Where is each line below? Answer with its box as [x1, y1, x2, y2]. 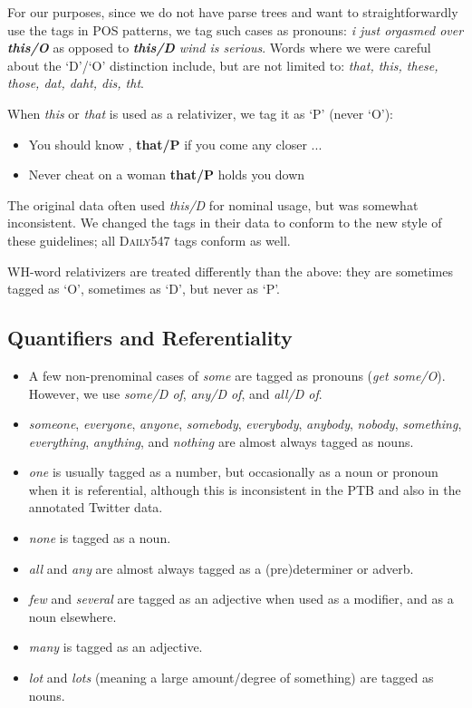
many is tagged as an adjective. [28, 637, 203, 656]
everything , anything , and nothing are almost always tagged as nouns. [28, 432, 414, 451]
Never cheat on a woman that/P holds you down [28, 165, 305, 184]
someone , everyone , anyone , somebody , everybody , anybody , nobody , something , [28, 414, 462, 433]
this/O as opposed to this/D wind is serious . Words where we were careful [7, 38, 431, 57]
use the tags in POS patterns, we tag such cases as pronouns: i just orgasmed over [7, 20, 464, 39]
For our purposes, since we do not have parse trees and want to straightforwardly [7, 3, 458, 21]
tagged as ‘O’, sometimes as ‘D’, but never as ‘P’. [7, 279, 280, 298]
